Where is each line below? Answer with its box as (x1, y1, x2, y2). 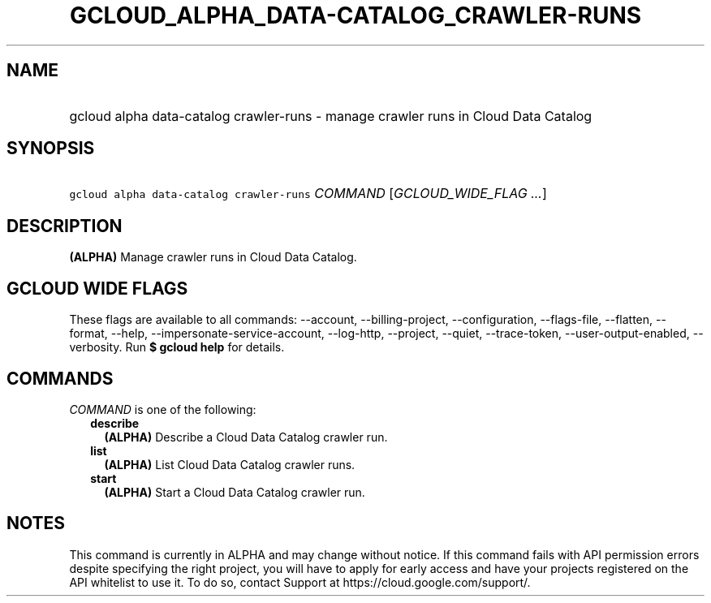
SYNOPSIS (6, 138, 95, 159)
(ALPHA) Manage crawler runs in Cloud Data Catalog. (69, 250, 357, 265)
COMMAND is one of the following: (69, 402, 256, 416)
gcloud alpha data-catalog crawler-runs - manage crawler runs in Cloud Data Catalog (69, 107, 592, 124)
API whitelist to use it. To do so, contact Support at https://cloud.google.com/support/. (69, 575, 531, 589)
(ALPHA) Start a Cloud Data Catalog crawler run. (104, 485, 365, 499)
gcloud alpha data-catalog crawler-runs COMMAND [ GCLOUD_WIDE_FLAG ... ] (69, 185, 547, 202)
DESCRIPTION (6, 215, 123, 236)
